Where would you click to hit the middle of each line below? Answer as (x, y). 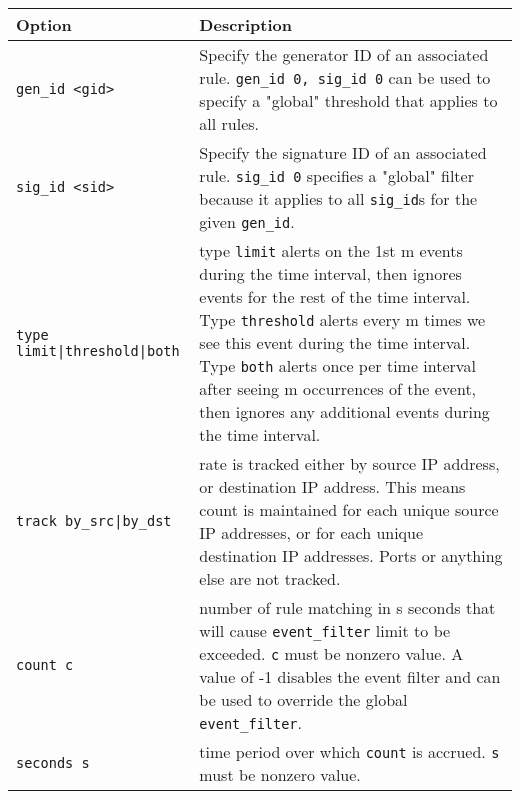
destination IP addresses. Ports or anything (351, 555)
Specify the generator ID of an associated (344, 54)
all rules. (229, 123)
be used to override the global (303, 699)
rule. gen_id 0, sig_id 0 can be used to (345, 77)
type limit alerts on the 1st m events (331, 250)
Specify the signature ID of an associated (343, 152)
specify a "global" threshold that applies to (348, 100)
